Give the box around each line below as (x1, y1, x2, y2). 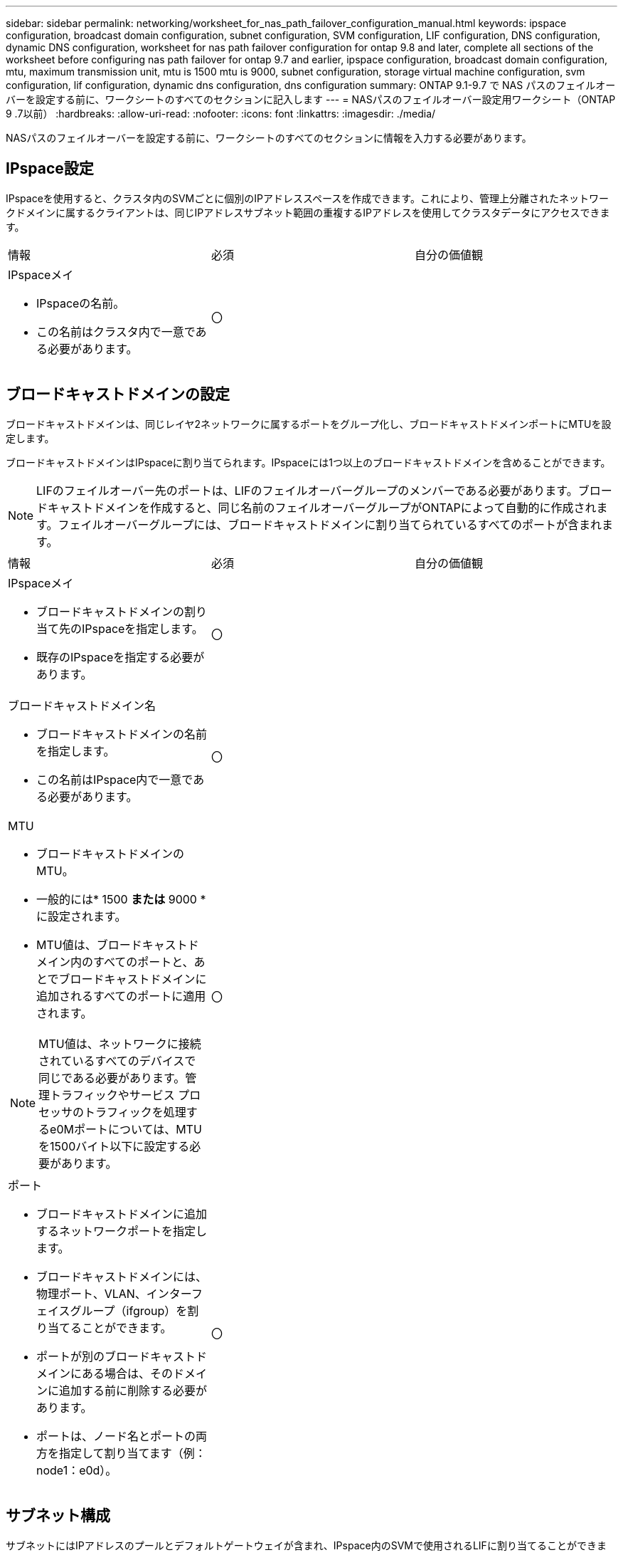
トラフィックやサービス (50, 1087, 175, 1102)
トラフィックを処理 (84, 1104, 186, 1119)
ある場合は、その (82, 1366, 174, 1381)
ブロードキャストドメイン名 (8, 698, 156, 713)
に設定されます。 (36, 909, 127, 923)
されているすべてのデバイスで (38, 1053, 196, 1068)
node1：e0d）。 (36, 1462, 117, 1477)
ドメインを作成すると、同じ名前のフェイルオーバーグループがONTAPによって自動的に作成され (93, 500, 597, 515)
